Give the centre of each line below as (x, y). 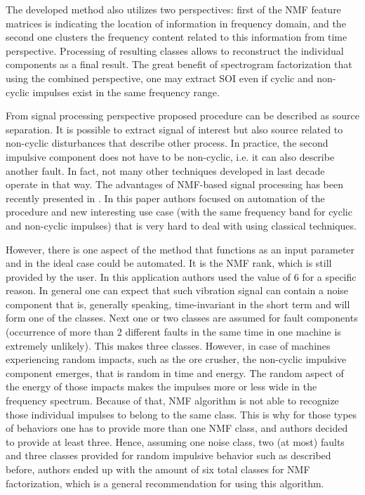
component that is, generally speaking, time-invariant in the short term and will (178, 304)
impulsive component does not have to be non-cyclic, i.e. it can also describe (170, 156)
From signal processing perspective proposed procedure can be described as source (182, 115)
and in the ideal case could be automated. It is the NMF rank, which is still (169, 263)
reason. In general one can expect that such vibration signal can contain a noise (177, 290)
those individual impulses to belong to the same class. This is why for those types (181, 414)
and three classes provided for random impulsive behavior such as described (168, 455)
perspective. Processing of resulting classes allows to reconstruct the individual (175, 50)
